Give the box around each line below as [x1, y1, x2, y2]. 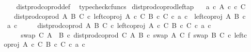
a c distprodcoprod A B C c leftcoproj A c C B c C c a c [7, 20, 211, 30]
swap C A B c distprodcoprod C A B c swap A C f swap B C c [20, 29, 231, 39]
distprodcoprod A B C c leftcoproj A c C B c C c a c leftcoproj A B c [14, 11, 246, 21]
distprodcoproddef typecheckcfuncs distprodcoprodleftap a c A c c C [16, 1, 246, 11]
